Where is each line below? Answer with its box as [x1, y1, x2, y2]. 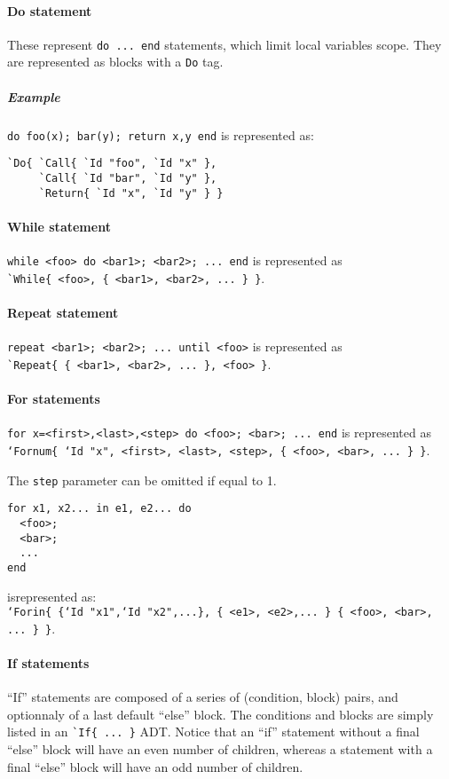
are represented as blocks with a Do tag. [7, 52, 224, 71]
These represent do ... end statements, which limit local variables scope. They [7, 35, 442, 53]
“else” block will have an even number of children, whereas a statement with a [7, 740, 433, 759]
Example [7, 87, 60, 106]
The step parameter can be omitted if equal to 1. [7, 470, 277, 489]
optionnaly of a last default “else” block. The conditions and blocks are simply [7, 704, 434, 723]
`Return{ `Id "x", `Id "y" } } [38, 186, 224, 200]
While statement [7, 216, 111, 235]
